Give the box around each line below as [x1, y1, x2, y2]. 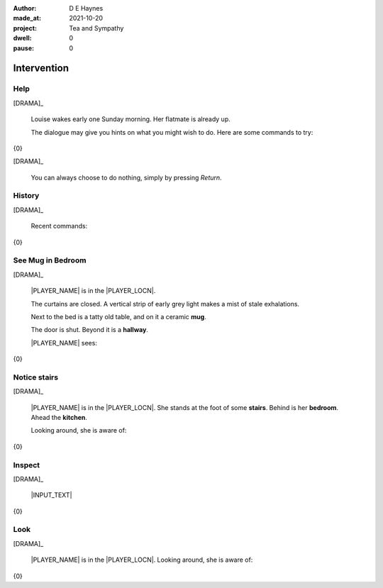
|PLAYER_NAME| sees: [30, 338, 97, 347]
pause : [13, 43, 35, 52]
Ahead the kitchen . [30, 414, 88, 421]
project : [13, 23, 37, 32]
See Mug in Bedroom [13, 255, 87, 265]
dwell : [13, 34, 32, 43]
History [13, 191, 40, 201]
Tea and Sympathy [69, 23, 124, 32]
